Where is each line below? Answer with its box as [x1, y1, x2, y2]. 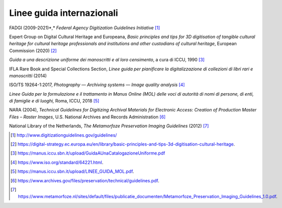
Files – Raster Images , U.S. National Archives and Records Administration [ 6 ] [9, 114, 166, 120]
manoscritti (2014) [9, 72, 47, 79]
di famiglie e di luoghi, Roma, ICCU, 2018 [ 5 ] [9, 98, 100, 104]
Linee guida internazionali [9, 7, 118, 18]
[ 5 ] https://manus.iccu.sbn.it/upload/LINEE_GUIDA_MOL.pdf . [10, 168, 134, 174]
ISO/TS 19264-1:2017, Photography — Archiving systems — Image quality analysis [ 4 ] [9, 82, 185, 88]
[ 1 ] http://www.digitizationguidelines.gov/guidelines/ [10, 132, 117, 138]
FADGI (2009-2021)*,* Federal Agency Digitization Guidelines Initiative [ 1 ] [9, 25, 161, 31]
